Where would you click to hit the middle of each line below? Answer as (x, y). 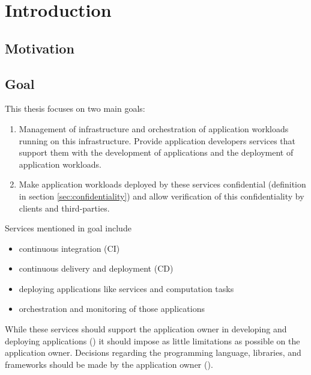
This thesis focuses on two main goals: (75, 108)
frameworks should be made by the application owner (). (109, 364)
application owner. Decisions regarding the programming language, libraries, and (153, 352)
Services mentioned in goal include (68, 228)
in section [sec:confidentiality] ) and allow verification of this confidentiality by (162, 196)
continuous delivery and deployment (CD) (96, 268)
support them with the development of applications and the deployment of (156, 152)
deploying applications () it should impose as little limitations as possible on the (152, 340)
